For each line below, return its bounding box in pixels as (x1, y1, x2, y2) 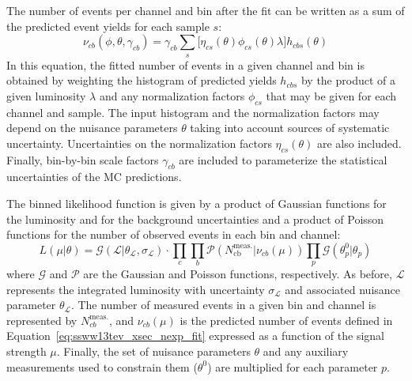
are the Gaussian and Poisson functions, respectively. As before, (83, 266, 392, 282)
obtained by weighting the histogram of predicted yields (6, 72, 277, 89)
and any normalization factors (99, 87, 245, 104)
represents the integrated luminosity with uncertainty (6, 281, 265, 297)
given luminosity (6, 87, 86, 104)
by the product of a (300, 72, 395, 89)
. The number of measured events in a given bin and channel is (70, 296, 376, 313)
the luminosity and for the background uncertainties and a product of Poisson (6, 210, 384, 227)
